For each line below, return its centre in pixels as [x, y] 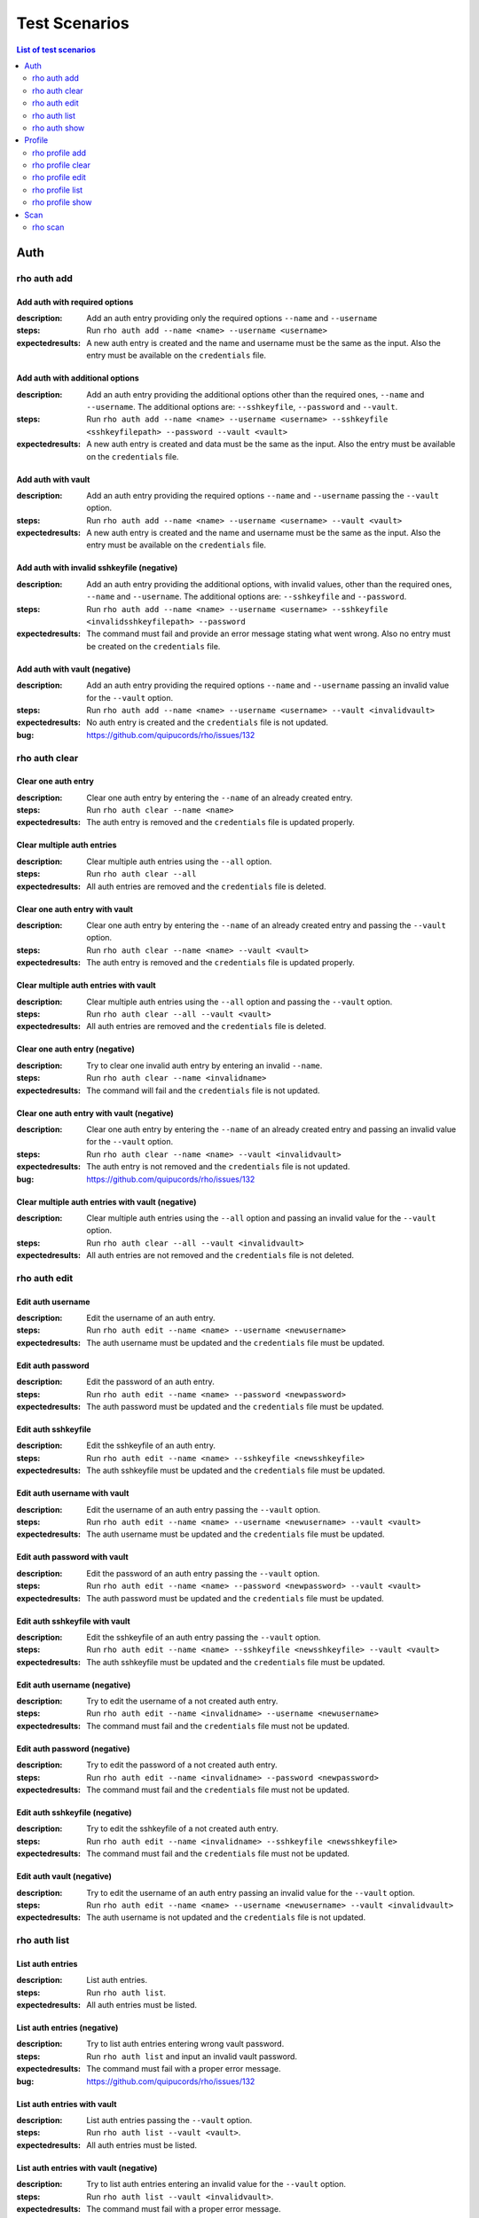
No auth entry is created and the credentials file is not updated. [207, 722]
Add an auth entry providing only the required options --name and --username [232, 318]
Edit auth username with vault [73, 1493]
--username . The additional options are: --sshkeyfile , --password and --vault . [242, 406]
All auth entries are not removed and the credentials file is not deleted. [220, 1255]
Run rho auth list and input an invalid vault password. [192, 2056]
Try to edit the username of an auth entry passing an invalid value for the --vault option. [251, 1892]
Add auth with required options [75, 302]
